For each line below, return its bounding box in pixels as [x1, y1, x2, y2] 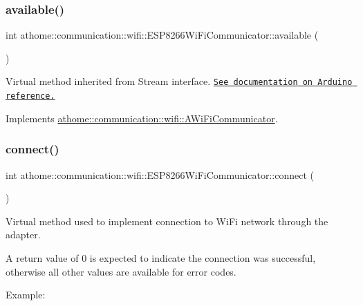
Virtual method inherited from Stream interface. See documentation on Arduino [6, 74, 353, 88]
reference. [6, 91, 55, 102]
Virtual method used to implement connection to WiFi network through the [6, 213, 328, 228]
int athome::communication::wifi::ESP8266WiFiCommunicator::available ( [6, 28, 319, 42]
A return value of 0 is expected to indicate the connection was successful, [6, 250, 316, 265]
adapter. [6, 227, 41, 242]
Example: [6, 287, 46, 302]
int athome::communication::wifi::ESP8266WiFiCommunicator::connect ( [6, 167, 314, 182]
